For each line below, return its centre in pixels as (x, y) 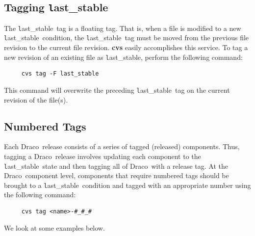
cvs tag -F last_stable (60, 74)
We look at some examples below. (54, 227)
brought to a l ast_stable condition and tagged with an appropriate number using (127, 185)
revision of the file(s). (36, 99)
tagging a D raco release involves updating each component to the (102, 156)
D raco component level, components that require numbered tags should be (116, 175)
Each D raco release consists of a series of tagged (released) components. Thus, (122, 146)
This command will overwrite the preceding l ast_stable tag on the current (117, 90)
